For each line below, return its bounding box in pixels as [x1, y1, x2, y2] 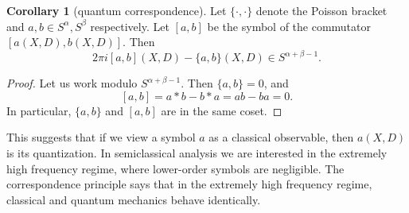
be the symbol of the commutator [207, 17, 372, 34]
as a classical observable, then [208, 129, 354, 145]
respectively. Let [90, 17, 169, 34]
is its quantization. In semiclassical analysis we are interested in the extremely [6, 145, 388, 161]
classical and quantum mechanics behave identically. [6, 191, 261, 207]
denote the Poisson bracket [255, 2, 388, 18]
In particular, [6, 102, 72, 118]
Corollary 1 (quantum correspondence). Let [6, 2, 227, 18]
